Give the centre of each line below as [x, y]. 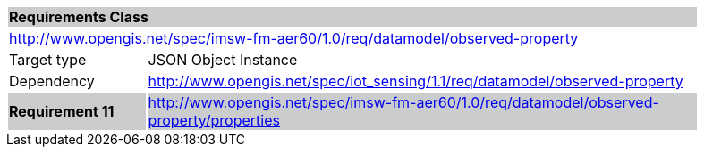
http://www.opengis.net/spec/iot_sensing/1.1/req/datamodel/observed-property [416, 81]
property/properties [214, 120]
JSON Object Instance [223, 60]
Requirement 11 [62, 111]
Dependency [52, 81]
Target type [48, 60]
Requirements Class [79, 17]
